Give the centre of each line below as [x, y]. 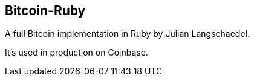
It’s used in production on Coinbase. [77, 53]
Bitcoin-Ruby [45, 11]
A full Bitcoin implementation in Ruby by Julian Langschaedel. [128, 34]
